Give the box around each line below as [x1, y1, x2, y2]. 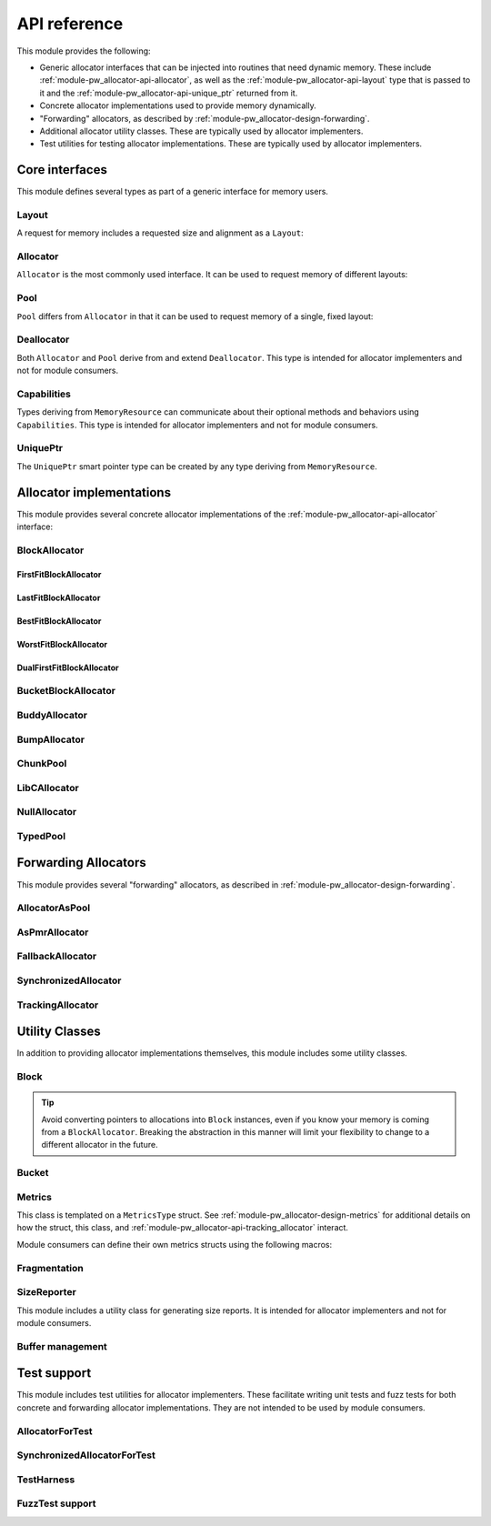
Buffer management [16, 1340, 108, 1352]
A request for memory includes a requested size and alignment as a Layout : [16, 227, 304, 238]
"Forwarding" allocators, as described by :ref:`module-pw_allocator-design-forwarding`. [39, 113, 370, 124]
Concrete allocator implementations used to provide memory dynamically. [39, 100, 317, 111]
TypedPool [16, 829, 66, 842]
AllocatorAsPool [16, 901, 91, 914]
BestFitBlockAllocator [16, 615, 102, 627]
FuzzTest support [16, 1497, 96, 1510]
